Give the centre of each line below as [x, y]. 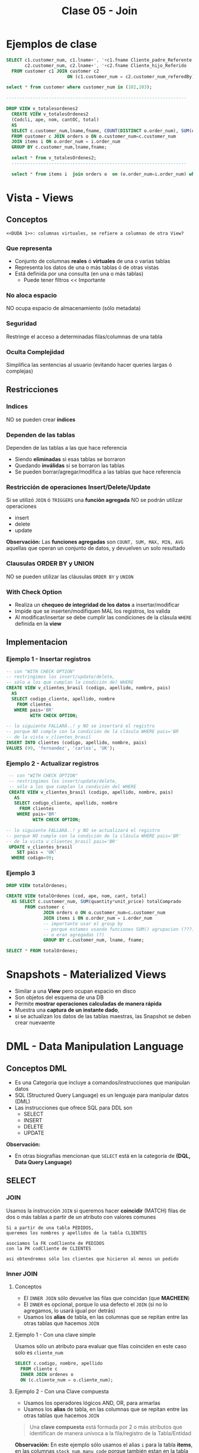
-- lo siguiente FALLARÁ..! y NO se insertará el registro [81, 726]
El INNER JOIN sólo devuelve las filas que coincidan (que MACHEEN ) [107, 1298]
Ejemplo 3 [21, 873]
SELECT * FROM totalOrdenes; [42, 951]
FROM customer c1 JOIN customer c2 [55, 71]
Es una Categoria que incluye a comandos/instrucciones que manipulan [102, 1083]
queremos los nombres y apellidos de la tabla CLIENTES [76, 1233]
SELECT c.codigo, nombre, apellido [59, 1364]
